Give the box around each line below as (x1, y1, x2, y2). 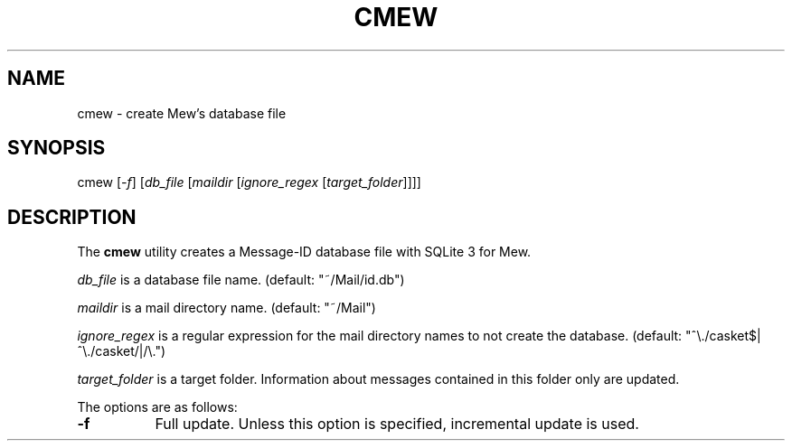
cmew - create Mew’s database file (77, 105, 287, 121)
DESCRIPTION (7, 205, 137, 229)
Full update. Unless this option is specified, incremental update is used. (155, 415, 639, 434)
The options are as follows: (77, 399, 238, 415)
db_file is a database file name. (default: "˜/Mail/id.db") (77, 272, 405, 288)
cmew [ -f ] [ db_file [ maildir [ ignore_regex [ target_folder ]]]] (77, 174, 421, 191)
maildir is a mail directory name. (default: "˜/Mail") (77, 300, 376, 316)
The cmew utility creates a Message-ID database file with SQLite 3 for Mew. (77, 244, 532, 260)
